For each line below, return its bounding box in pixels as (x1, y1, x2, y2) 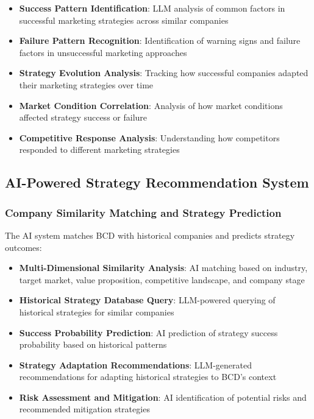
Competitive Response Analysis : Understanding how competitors (19, 131, 280, 144)
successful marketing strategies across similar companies (19, 13, 229, 26)
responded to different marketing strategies (19, 143, 180, 156)
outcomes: (5, 241, 42, 253)
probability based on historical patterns (19, 338, 167, 351)
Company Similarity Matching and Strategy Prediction (5, 205, 282, 220)
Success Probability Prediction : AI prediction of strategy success (19, 326, 278, 339)
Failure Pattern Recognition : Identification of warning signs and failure (19, 34, 301, 47)
